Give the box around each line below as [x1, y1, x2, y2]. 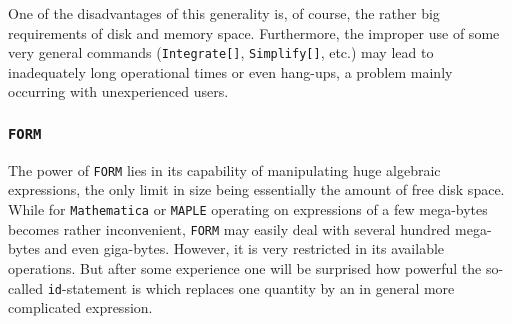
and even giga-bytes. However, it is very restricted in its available [44, 238, 445, 259]
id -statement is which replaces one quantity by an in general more [47, 277, 455, 298]
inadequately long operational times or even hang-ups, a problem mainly [8, 61, 453, 82]
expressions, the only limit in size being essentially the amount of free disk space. [8, 179, 505, 200]
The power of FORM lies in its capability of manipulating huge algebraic [8, 159, 441, 180]
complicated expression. [8, 297, 153, 318]
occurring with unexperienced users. [8, 81, 229, 102]
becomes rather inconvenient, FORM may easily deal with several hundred [8, 218, 451, 239]
